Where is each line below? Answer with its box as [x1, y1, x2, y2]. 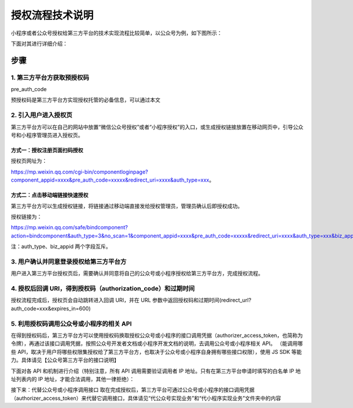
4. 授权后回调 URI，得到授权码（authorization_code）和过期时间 [11, 285, 195, 293]
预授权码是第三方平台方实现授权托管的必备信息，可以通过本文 [11, 96, 161, 103]
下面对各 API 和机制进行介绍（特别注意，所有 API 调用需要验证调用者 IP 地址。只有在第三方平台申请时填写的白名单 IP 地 [11, 367, 301, 374]
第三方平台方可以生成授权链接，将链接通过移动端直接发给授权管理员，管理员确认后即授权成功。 [11, 202, 243, 209]
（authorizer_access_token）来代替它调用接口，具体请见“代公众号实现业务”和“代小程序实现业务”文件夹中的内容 [11, 394, 282, 402]
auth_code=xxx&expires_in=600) [11, 305, 91, 312]
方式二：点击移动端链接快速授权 [11, 192, 88, 199]
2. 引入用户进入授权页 [11, 111, 73, 119]
